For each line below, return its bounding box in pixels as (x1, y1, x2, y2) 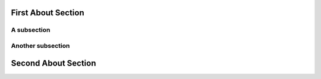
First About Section (11, 8, 84, 18)
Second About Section (11, 58, 96, 68)
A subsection (11, 26, 51, 34)
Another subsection (11, 41, 70, 50)
